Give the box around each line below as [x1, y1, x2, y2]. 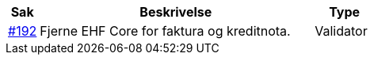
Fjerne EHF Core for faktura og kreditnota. [40, 23, 291, 39]
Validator [315, 23, 368, 39]
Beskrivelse [139, 4, 212, 20]
